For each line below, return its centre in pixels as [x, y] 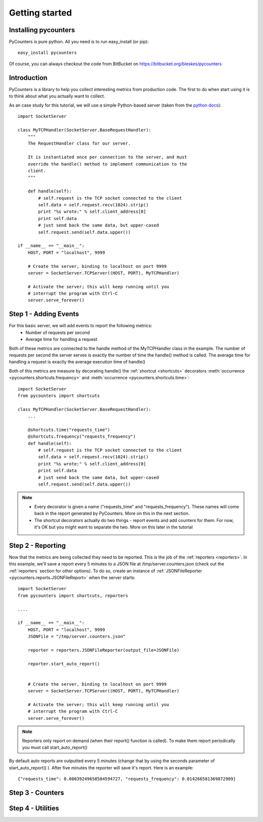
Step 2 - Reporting [37, 545]
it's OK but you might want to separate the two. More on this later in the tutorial [113, 527]
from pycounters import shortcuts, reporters [73, 596]
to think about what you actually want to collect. [57, 96]
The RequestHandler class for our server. [79, 143]
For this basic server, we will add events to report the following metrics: [81, 326]
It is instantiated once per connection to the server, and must [107, 157]
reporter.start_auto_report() [64, 664]
